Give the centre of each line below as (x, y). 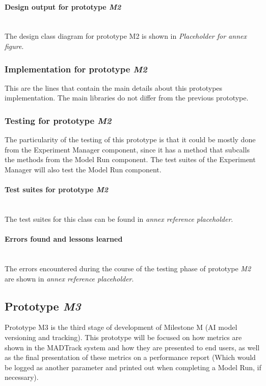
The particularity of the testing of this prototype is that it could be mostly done (130, 139)
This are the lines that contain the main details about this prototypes (114, 87)
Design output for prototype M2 (63, 6)
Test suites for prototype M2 (56, 189)
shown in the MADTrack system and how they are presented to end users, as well (132, 347)
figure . (14, 46)
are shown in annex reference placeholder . (69, 278)
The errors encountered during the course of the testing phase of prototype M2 (128, 268)
